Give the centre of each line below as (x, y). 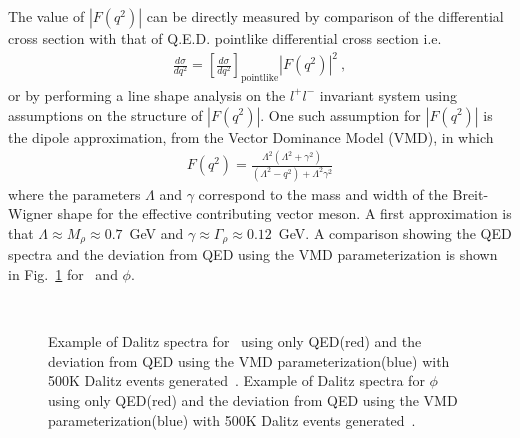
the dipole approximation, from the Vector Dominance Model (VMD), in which (251, 136)
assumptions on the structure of (105, 114)
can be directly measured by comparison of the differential (325, 16)
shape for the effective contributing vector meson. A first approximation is (284, 213)
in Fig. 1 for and (63, 274)
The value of (46, 16)
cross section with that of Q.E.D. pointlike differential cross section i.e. (225, 38)
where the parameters (74, 193)
